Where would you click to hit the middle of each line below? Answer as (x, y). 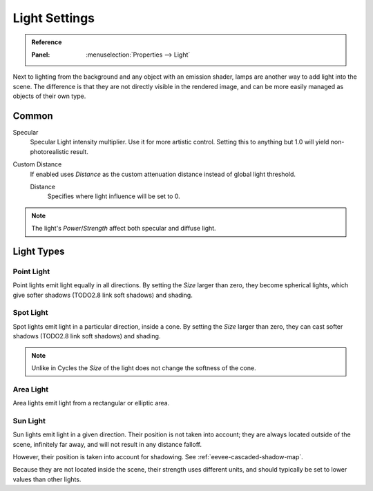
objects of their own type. (49, 96)
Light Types (39, 251)
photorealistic (49, 151)
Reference (47, 42)
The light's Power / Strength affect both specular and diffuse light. (124, 229)
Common (33, 116)
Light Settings (54, 18)
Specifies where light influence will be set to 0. (114, 196)
